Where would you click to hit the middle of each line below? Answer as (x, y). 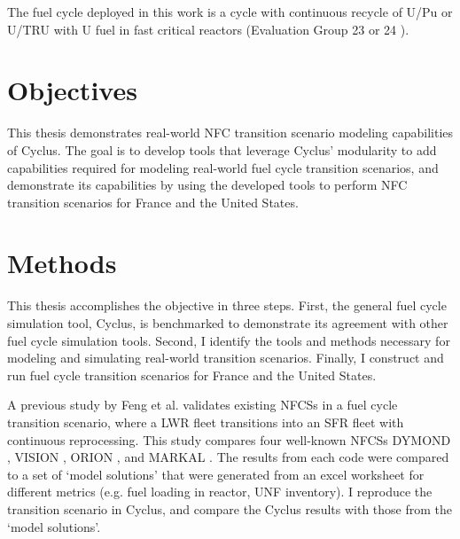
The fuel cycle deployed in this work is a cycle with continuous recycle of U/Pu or (230, 12)
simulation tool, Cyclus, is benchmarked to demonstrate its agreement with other (228, 323)
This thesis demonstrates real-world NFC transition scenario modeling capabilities (230, 133)
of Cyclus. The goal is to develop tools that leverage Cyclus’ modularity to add (222, 149)
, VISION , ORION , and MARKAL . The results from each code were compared (228, 457)
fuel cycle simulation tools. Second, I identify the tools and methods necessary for (229, 340)
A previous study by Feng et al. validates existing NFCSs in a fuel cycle (203, 405)
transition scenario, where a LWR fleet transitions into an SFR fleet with (206, 422)
